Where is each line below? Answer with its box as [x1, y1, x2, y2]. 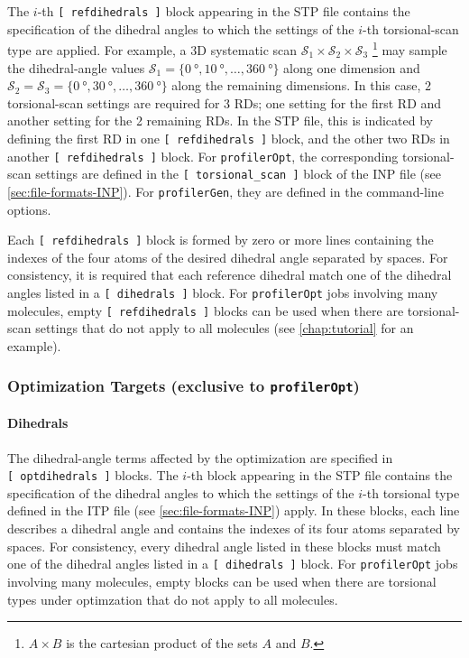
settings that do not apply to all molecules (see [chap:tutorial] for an [35, 319, 414, 338]
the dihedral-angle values [7, 58, 145, 77]
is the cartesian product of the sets [66, 634, 258, 653]
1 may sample [372, 38, 447, 59]
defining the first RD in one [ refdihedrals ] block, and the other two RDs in [7, 128, 450, 147]
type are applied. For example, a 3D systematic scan [7, 40, 298, 59]
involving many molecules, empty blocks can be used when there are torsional [7, 571, 437, 590]
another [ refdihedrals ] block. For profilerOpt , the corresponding [7, 146, 399, 165]
